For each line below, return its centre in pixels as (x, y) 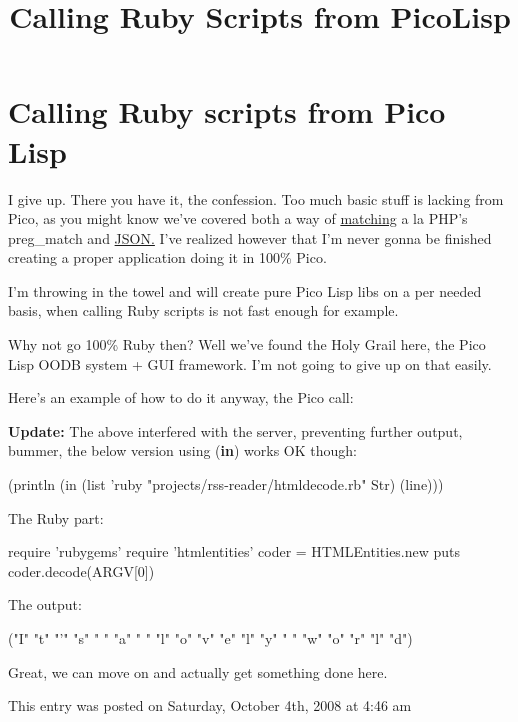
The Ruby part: (56, 517)
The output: (45, 604)
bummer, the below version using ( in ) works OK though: (183, 450)
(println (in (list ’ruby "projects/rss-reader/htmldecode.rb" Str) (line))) (226, 484)
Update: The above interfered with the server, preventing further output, (235, 430)
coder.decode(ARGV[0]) (81, 570)
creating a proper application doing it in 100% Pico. (167, 257)
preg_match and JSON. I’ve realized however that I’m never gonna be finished (250, 237)
